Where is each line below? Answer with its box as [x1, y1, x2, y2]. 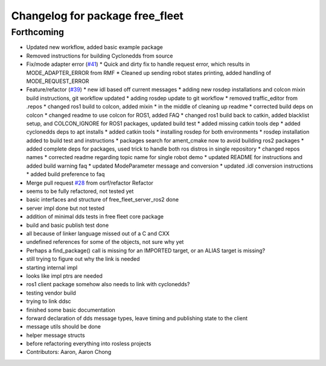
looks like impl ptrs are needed [26, 272, 103, 279]
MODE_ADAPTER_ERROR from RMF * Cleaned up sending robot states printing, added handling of [26, 69, 272, 76]
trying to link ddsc [26, 298, 72, 305]
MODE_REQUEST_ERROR [26, 77, 89, 85]
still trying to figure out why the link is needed [26, 255, 140, 263]
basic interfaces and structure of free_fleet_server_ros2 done [26, 196, 179, 203]
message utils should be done [26, 323, 101, 330]
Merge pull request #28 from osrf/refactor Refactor [26, 179, 154, 186]
